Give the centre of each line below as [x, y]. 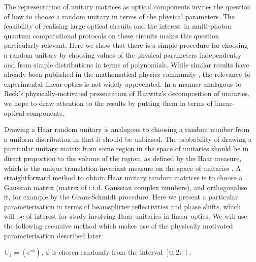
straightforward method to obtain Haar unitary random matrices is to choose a [123, 178]
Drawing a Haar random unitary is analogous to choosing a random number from [127, 129]
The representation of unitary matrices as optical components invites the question [128, 6]
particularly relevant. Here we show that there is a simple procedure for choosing [126, 45]
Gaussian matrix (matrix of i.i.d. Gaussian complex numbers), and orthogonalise [126, 187]
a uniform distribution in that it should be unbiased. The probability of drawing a [128, 139]
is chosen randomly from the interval [107, 252]
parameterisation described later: [54, 235]
